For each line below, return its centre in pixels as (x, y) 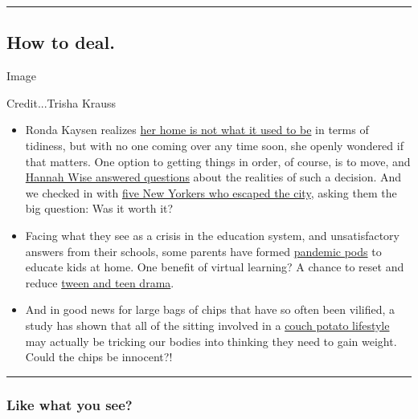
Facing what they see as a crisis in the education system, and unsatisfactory (212, 235)
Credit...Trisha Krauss (61, 102)
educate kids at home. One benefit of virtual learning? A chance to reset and (215, 267)
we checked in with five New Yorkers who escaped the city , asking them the (211, 192)
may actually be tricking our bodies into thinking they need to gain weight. (211, 341)
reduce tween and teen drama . (100, 282)
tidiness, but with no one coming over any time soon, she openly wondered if (214, 145)
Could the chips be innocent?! (99, 357)
